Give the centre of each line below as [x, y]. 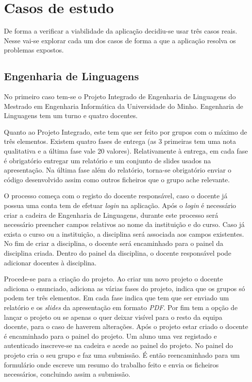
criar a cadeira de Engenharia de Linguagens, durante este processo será [111, 215]
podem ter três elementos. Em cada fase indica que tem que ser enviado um [117, 298]
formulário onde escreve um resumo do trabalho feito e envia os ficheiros [111, 364]
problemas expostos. [34, 50]
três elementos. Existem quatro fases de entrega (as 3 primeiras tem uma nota [120, 141]
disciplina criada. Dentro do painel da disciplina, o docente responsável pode [118, 253]
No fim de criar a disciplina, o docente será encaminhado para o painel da [114, 243]
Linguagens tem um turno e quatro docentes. [71, 115]
